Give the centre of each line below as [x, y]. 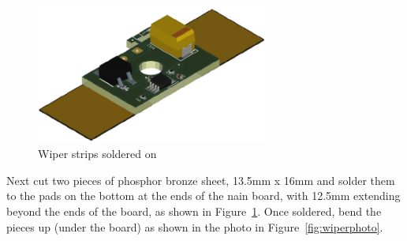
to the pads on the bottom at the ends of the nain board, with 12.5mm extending [203, 196]
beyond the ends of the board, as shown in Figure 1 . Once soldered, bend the [194, 211]
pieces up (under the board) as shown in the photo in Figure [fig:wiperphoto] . [195, 226]
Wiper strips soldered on [97, 154]
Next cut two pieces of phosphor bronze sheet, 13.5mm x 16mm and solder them [201, 180]
